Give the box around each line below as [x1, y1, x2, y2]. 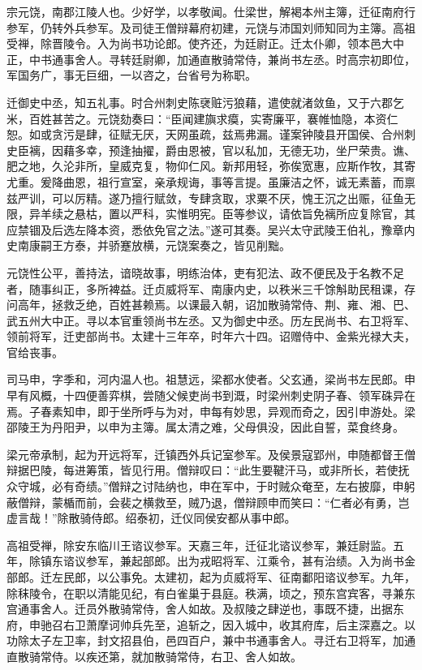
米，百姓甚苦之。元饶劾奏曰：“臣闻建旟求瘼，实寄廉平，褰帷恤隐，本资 [6, 110, 387, 127]
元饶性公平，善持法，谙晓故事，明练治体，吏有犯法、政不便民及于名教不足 [6, 264, 404, 281]
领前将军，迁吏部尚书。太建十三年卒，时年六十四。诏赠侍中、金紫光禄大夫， [6, 328, 416, 345]
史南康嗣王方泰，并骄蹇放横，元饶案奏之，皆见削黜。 [6, 237, 291, 254]
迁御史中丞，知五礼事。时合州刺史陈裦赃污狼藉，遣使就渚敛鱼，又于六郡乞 [6, 93, 404, 110]
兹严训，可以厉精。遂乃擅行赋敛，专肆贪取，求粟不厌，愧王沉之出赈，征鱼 [6, 189, 404, 206]
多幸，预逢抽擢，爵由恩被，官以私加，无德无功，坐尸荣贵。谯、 [74, 141, 416, 158]
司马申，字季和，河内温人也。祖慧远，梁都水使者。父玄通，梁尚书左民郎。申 [6, 371, 416, 388]
